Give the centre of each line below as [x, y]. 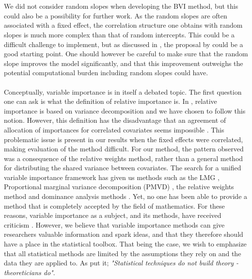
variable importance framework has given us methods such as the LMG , [112, 177]
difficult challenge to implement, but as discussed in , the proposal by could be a [124, 44]
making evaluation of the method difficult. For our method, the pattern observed [124, 149]
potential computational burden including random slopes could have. [106, 73]
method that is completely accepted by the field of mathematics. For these [114, 205]
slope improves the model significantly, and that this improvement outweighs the [124, 63]
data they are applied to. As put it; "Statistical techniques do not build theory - [121, 263]
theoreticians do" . [30, 272]
